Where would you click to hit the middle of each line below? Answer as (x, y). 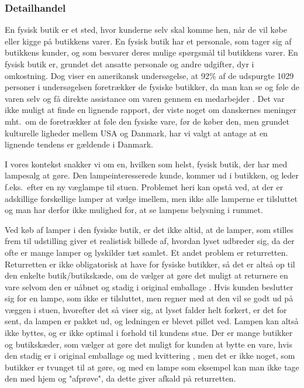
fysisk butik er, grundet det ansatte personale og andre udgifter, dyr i (129, 64)
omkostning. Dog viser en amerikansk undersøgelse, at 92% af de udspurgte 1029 (149, 75)
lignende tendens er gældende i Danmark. (79, 144)
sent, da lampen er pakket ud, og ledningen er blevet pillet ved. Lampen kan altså (152, 321)
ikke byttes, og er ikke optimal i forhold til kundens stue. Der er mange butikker (149, 333)
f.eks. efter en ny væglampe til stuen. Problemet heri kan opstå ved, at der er (144, 186)
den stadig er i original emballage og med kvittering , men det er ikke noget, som (150, 356)
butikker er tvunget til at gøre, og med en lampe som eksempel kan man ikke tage (152, 367)
